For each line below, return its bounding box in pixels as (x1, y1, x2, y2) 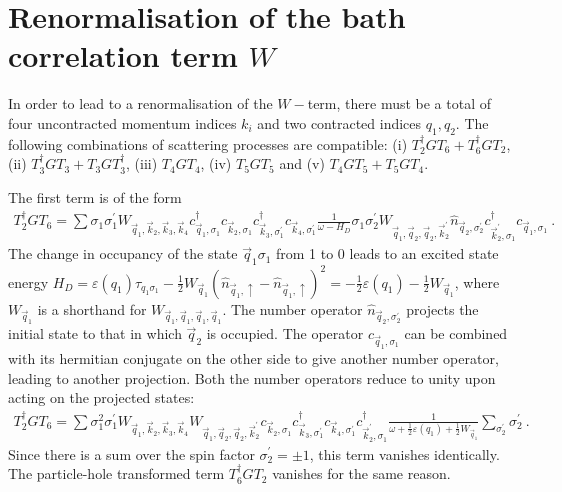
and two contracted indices (257, 112, 422, 133)
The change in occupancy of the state (8, 243, 238, 264)
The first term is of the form (8, 186, 182, 207)
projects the (406, 298, 479, 319)
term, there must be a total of (307, 93, 492, 114)
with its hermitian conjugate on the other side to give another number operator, (8, 347, 499, 368)
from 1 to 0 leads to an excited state (275, 243, 499, 264)
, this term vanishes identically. (309, 443, 500, 464)
